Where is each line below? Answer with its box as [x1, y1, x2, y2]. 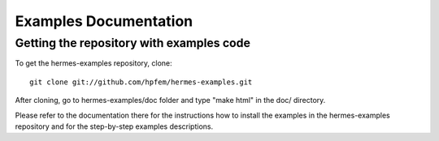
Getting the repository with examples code [15, 36, 251, 50]
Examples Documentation [15, 12, 193, 30]
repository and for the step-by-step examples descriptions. [15, 122, 214, 131]
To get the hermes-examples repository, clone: [15, 58, 172, 68]
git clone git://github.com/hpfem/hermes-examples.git [29, 77, 253, 87]
